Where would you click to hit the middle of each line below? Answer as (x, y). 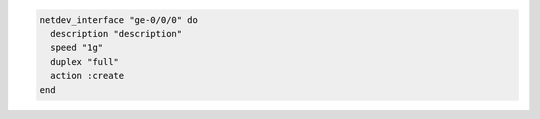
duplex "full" (85, 61)
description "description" (116, 33)
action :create (87, 76)
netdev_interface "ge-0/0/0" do (119, 19)
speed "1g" (77, 48)
